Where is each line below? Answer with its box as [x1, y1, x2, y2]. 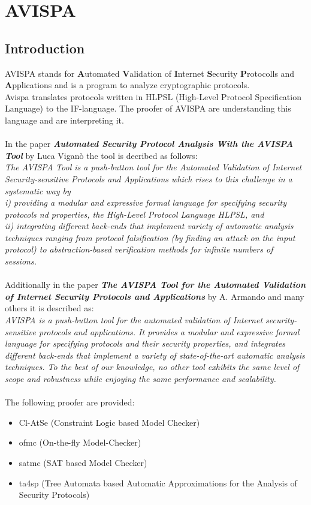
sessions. [5, 255, 37, 267]
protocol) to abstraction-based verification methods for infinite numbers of [5, 243, 273, 255]
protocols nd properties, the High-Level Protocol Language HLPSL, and [5, 208, 264, 220]
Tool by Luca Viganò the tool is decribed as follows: [5, 149, 198, 161]
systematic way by [5, 184, 71, 197]
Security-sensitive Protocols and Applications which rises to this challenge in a [5, 172, 292, 185]
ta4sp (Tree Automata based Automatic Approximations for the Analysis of [19, 476, 297, 489]
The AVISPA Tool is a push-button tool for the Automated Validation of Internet [5, 161, 302, 173]
